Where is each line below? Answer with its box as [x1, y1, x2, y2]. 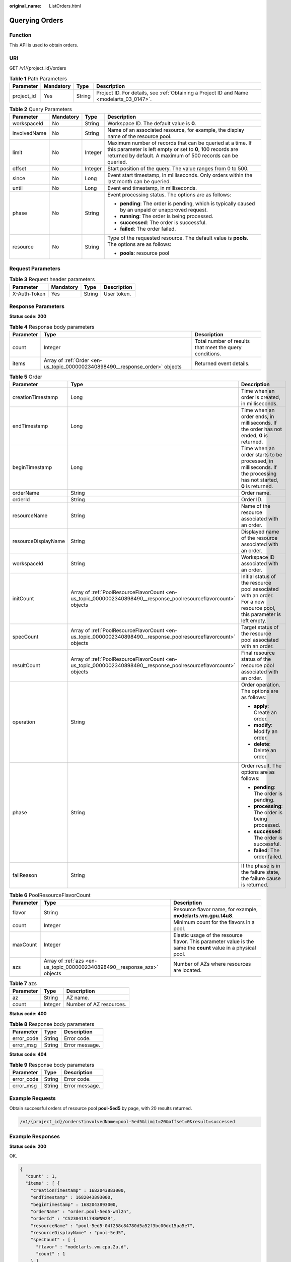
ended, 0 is [241, 432, 268, 439]
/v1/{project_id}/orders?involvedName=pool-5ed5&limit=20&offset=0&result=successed [20, 1119, 235, 1125]
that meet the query [194, 344, 242, 351]
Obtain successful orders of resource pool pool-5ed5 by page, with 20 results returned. [9, 1106, 192, 1112]
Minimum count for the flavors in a [173, 919, 255, 926]
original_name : [9, 3, 42, 9]
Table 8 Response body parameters [9, 1020, 95, 1027]
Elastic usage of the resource [173, 931, 243, 938]
